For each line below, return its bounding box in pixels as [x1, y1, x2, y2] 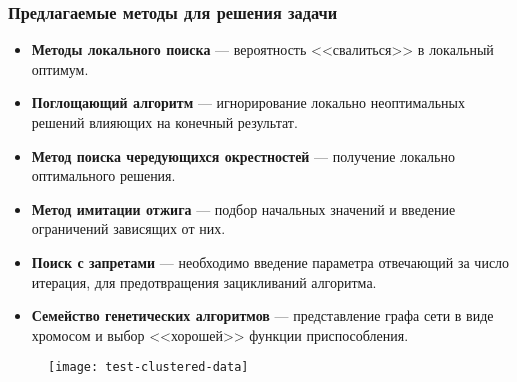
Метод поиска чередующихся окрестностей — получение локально [31, 145, 455, 166]
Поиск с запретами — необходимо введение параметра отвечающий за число [31, 251, 510, 272]
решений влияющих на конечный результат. [31, 112, 298, 132]
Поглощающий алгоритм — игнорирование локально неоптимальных [31, 92, 465, 113]
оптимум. [31, 58, 89, 79]
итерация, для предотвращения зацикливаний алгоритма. [31, 271, 377, 292]
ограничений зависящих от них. [31, 218, 226, 239]
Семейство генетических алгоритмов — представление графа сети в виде [31, 305, 494, 326]
